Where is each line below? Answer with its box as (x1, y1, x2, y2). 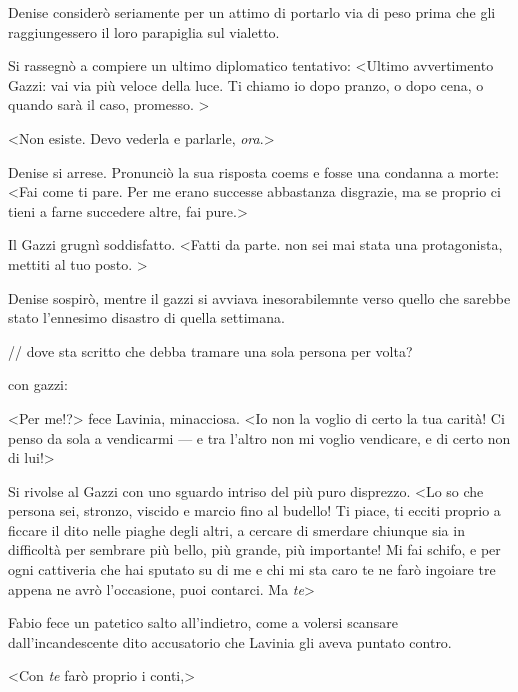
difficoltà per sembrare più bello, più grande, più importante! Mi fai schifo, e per (8, 539, 501, 560)
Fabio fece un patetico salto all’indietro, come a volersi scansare (8, 612, 398, 633)
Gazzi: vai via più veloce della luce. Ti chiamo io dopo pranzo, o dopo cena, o (8, 74, 484, 95)
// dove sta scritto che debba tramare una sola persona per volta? (8, 340, 413, 361)
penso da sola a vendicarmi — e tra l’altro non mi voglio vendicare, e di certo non (8, 427, 511, 448)
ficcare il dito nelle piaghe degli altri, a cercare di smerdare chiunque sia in (8, 519, 465, 540)
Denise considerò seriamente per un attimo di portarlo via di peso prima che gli (8, 2, 496, 22)
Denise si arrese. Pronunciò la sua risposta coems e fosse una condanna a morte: (8, 161, 499, 182)
